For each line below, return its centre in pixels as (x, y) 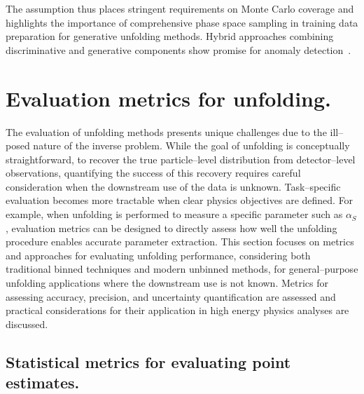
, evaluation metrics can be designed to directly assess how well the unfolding (171, 227)
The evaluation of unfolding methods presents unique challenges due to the (166, 131)
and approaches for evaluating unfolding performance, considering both (158, 255)
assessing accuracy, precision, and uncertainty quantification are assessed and (171, 296)
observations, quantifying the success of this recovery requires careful (153, 173)
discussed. (27, 324)
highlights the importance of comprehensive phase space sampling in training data (182, 22)
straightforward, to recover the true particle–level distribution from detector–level (181, 159)
